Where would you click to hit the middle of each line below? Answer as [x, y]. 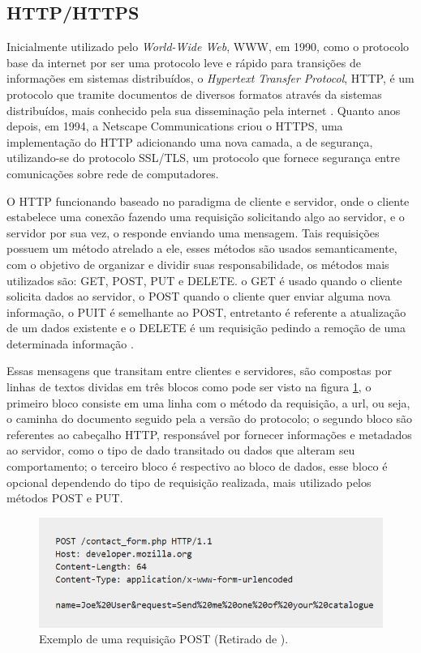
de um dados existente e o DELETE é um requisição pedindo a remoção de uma [206, 328]
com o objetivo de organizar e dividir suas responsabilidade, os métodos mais [198, 264]
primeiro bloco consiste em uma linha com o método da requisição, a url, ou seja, [208, 402]
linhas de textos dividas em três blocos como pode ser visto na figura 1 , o [189, 387]
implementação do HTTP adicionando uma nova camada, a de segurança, [190, 141]
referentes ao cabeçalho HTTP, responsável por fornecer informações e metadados [209, 434]
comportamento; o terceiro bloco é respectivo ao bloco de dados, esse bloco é [197, 466]
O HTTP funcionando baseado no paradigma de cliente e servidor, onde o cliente [208, 201]
